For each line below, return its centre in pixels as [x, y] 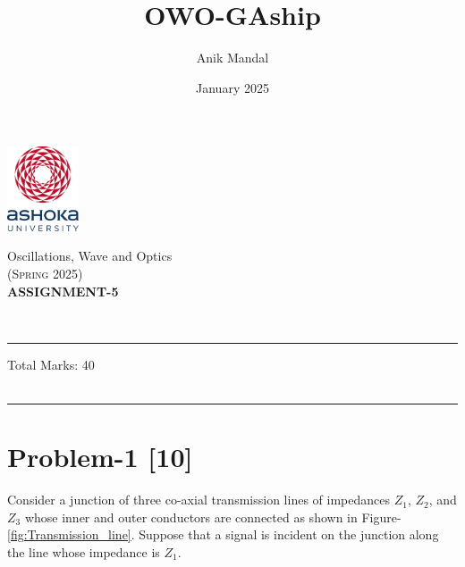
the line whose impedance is [84, 551]
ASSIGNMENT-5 [63, 291]
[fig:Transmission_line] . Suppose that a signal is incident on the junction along [223, 534]
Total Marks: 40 [51, 364]
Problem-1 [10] [100, 457]
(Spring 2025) [45, 273]
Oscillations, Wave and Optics [90, 256]
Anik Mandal [232, 58]
